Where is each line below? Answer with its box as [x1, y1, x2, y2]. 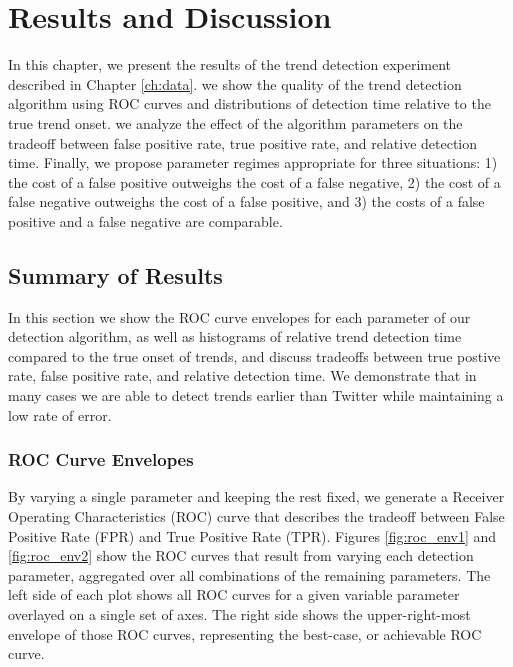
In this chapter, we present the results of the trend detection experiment [8, 54, 452, 75]
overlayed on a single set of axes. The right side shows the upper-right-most [8, 604, 471, 625]
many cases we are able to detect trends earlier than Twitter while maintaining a [8, 385, 504, 406]
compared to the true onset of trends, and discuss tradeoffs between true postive [8, 345, 501, 366]
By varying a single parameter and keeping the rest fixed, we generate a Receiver [8, 486, 505, 507]
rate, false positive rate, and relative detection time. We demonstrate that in [8, 365, 477, 386]
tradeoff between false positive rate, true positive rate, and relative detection [8, 132, 478, 153]
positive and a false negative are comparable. [8, 210, 283, 231]
